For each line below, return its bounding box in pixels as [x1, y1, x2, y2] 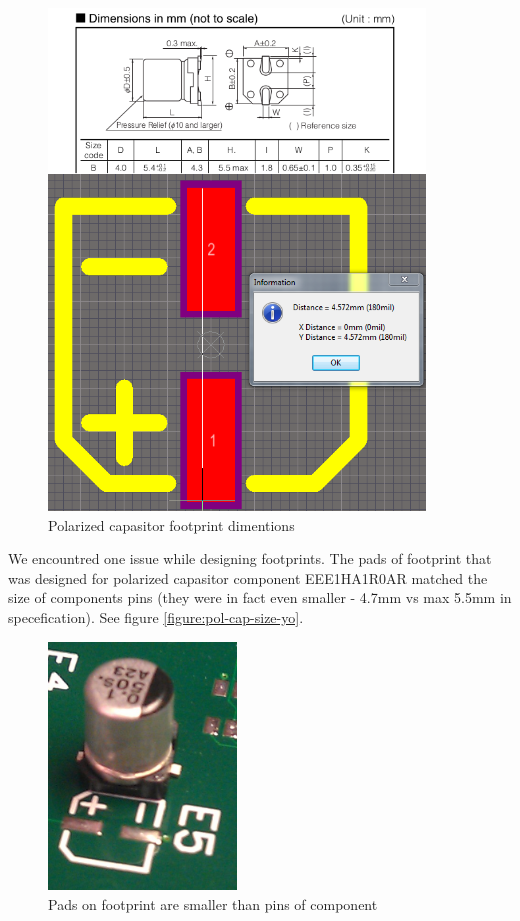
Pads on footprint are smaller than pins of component [48, 893, 378, 914]
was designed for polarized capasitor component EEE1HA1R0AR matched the [8, 567, 488, 588]
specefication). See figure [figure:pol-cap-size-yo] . [8, 607, 304, 627]
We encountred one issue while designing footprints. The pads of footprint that [8, 548, 492, 569]
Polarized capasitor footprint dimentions [48, 514, 295, 535]
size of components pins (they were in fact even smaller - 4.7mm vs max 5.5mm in [8, 587, 512, 608]
